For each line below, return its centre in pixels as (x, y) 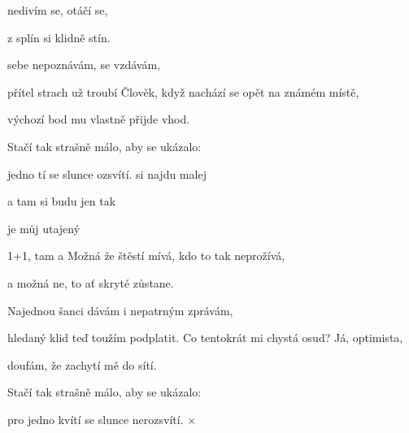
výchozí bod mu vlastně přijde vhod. (99, 119)
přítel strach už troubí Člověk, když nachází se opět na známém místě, (183, 91)
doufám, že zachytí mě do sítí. (82, 364)
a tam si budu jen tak (62, 201)
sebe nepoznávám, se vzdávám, (84, 65)
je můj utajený (44, 228)
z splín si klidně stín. (59, 37)
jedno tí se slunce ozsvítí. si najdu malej (107, 173)
